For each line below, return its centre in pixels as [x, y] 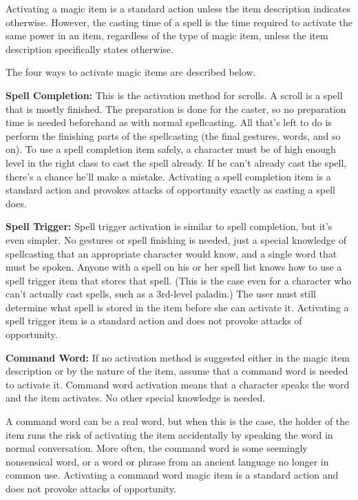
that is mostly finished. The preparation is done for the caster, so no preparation [176, 108]
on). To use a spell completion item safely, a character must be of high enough [171, 149]
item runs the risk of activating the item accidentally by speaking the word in [169, 434]
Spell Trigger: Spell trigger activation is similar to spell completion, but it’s [169, 226]
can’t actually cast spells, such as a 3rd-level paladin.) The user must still [161, 294]
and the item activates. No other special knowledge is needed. [136, 398]
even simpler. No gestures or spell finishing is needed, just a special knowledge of [176, 239]
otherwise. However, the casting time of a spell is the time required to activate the [179, 22]
